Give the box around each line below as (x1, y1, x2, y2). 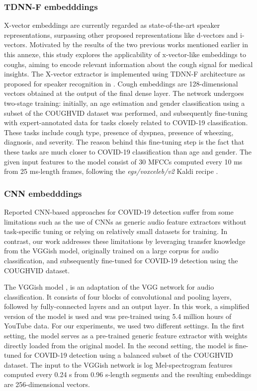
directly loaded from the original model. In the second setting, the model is (4, 340, 233, 350)
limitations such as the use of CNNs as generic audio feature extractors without (4, 216, 247, 227)
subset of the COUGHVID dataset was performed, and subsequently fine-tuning (4, 107, 248, 118)
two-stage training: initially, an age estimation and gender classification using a (4, 97, 245, 108)
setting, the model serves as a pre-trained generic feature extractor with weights (4, 330, 248, 341)
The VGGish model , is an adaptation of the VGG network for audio (4, 282, 214, 292)
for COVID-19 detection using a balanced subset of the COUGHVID (23, 350, 233, 360)
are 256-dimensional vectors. (4, 379, 90, 390)
